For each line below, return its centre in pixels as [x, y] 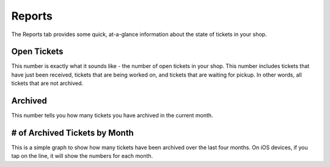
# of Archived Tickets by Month [72, 132]
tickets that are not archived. [47, 83]
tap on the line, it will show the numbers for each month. [82, 156]
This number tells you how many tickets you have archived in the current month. [112, 116]
